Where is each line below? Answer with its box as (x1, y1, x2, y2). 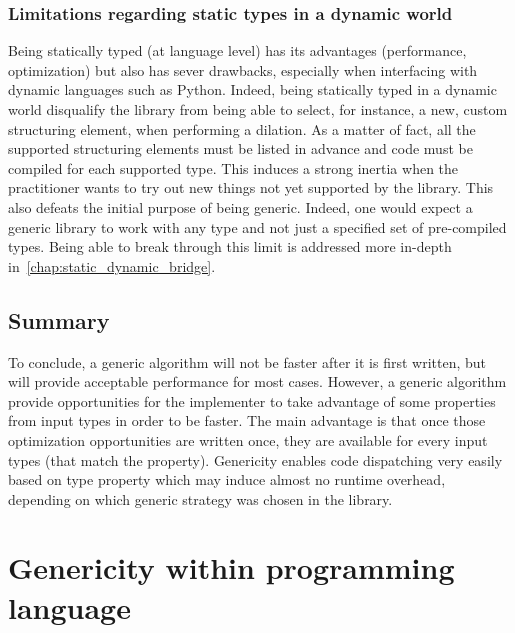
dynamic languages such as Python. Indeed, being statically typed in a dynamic (8, 79, 497, 100)
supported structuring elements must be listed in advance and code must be (8, 138, 473, 159)
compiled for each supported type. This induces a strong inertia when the (8, 157, 459, 178)
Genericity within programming (8, 547, 455, 588)
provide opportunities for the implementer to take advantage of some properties (8, 390, 496, 411)
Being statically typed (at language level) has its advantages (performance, (8, 40, 467, 61)
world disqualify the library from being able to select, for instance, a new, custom (8, 99, 508, 119)
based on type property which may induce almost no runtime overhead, (8, 469, 446, 490)
